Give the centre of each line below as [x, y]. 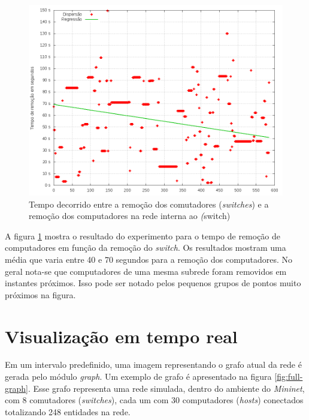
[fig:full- [289, 376]
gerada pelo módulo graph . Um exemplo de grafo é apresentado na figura [138, 376]
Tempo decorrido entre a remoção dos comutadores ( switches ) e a [149, 204]
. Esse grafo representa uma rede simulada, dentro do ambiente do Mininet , [166, 388]
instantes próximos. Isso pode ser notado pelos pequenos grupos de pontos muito [153, 283]
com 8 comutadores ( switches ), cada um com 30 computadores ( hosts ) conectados [154, 400]
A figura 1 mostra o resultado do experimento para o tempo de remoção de [143, 235]
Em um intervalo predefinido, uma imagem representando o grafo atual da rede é [153, 364]
